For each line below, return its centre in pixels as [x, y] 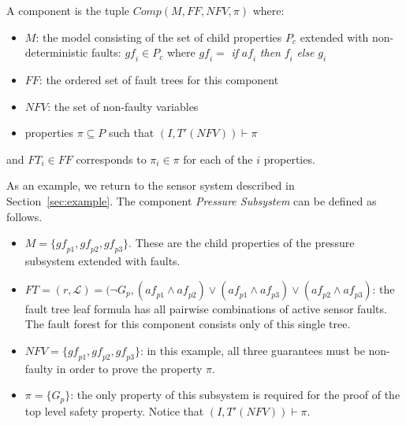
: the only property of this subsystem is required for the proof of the [235, 395]
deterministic [56, 52]
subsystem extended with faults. [102, 260]
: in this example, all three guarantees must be [252, 350]
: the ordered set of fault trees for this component [159, 79]
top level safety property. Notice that [114, 410]
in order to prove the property [129, 368]
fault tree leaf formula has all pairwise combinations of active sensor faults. [206, 308]
